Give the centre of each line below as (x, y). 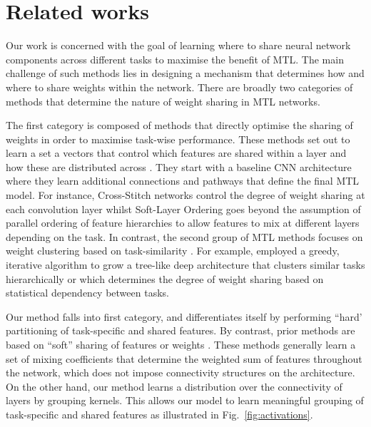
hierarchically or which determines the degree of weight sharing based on (165, 278)
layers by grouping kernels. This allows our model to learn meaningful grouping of (185, 400)
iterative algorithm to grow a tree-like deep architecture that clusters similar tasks (185, 265)
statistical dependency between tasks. (87, 293)
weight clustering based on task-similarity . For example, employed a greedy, (173, 251)
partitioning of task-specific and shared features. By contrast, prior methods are (181, 330)
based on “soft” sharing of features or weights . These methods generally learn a (181, 344)
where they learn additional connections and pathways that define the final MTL (183, 181)
